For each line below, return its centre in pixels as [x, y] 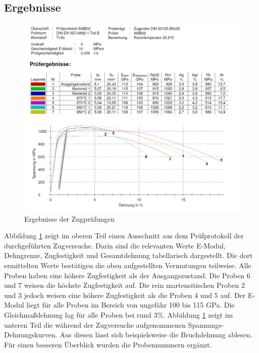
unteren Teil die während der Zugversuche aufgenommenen [95, 324]
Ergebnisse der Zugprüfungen [70, 218]
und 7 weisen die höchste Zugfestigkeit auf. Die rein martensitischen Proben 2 [124, 285]
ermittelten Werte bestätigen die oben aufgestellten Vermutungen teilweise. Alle [128, 265]
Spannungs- [206, 324]
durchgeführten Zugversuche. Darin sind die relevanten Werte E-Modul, [115, 245]
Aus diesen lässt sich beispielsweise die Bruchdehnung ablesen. [156, 335]
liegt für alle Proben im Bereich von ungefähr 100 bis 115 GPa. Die [131, 305]
